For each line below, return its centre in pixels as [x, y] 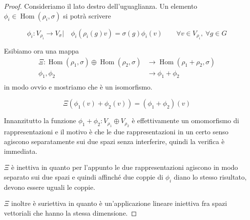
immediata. [21, 151]
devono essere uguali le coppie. [50, 187]
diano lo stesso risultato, [210, 176]
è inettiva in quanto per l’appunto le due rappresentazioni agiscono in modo [125, 167]
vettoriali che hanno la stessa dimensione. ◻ [71, 212]
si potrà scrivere [87, 15]
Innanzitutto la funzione [40, 120]
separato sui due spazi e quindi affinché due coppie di [84, 176]
